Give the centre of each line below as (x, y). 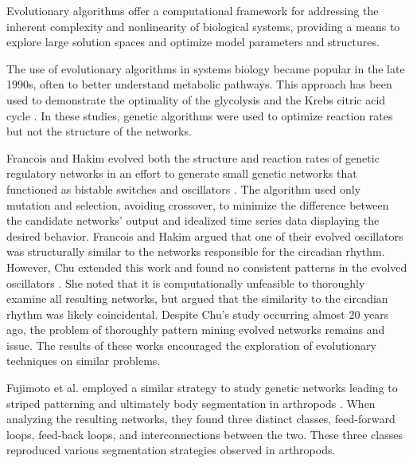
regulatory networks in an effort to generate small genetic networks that (182, 173)
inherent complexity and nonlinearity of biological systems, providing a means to (203, 26)
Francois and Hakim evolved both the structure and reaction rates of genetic (193, 157)
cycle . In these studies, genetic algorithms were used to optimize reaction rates (200, 115)
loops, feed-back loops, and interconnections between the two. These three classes (205, 434)
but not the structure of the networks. (99, 131)
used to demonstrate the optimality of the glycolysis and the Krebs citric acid (196, 99)
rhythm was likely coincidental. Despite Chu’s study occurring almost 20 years (198, 314)
